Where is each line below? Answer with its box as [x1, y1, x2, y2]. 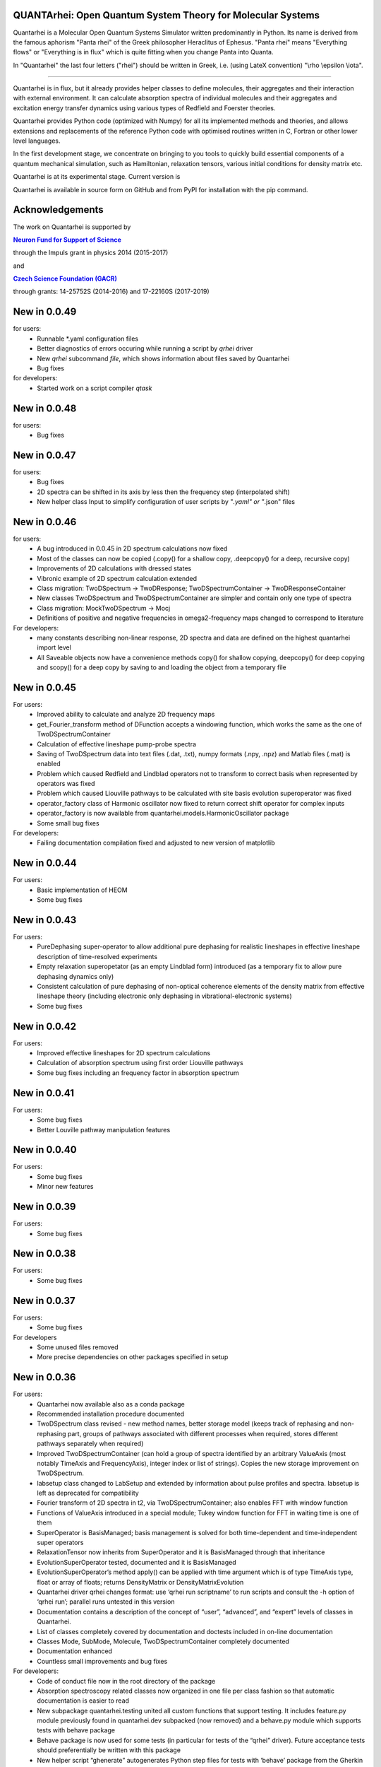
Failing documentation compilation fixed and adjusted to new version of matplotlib [37, 838, 275, 847]
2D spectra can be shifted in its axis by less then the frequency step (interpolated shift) [37, 488, 290, 496]
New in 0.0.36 [13, 1371, 77, 1383]
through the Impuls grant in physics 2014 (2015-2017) [13, 248, 169, 257]
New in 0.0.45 [13, 681, 77, 693]
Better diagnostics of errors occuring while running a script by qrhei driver [37, 344, 253, 353]
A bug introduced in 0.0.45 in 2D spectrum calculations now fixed [37, 544, 228, 553]
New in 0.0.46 [13, 516, 77, 528]
